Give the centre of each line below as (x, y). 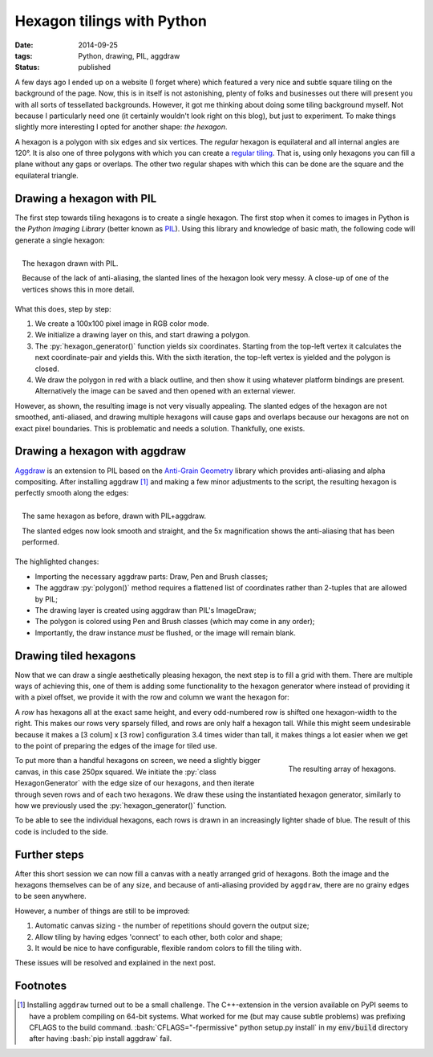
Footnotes (41, 986)
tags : (24, 55)
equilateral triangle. (47, 175)
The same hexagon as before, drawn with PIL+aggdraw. (114, 516)
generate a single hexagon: (60, 240)
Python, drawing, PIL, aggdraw (129, 55)
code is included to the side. (61, 831)
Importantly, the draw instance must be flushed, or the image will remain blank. (165, 633)
